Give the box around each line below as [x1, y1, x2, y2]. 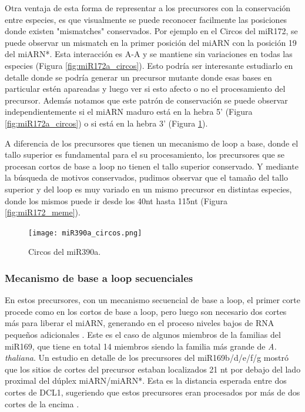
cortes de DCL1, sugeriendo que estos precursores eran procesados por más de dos [5, 386, 300, 398]
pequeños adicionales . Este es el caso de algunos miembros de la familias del [5, 328, 281, 340]
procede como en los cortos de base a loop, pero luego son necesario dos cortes [5, 305, 287, 317]
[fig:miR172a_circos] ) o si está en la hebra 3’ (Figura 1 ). [5, 117, 208, 129]
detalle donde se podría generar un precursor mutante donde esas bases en [5, 71, 272, 83]
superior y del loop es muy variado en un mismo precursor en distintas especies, [5, 182, 292, 195]
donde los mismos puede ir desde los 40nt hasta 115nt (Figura [5, 194, 228, 207]
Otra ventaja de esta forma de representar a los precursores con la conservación [5, 2, 291, 14]
